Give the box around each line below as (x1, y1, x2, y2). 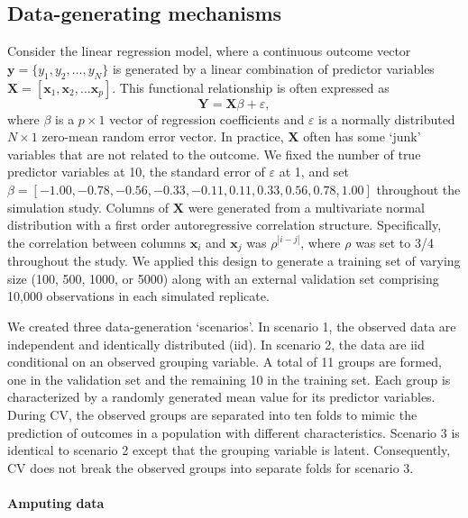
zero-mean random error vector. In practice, (41, 127, 284, 146)
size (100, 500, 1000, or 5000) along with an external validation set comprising (7, 268, 439, 287)
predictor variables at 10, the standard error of (7, 162, 265, 181)
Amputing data (7, 493, 105, 512)
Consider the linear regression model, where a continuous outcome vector (7, 41, 411, 60)
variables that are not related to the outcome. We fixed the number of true (7, 144, 421, 163)
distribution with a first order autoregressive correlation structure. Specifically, (7, 215, 442, 234)
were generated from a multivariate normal (188, 197, 425, 216)
